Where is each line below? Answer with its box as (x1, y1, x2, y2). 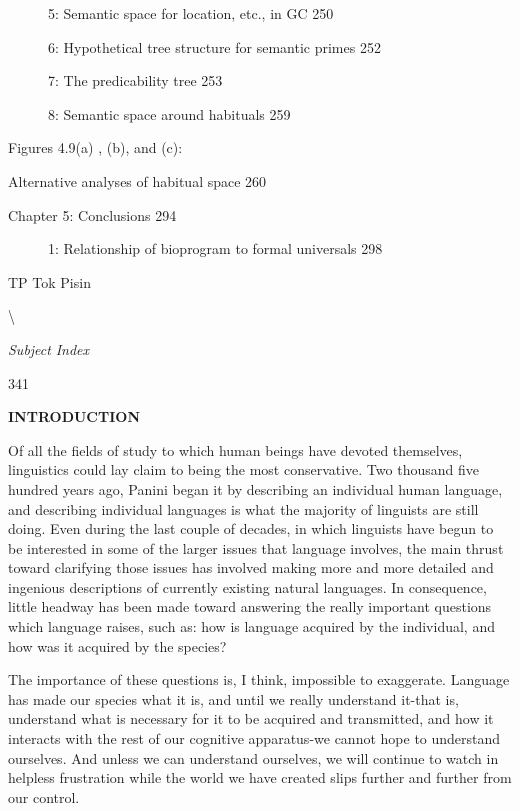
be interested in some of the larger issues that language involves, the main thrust (8, 537, 504, 558)
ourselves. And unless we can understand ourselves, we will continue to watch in (8, 747, 499, 768)
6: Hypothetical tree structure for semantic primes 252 (48, 36, 381, 57)
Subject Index (8, 338, 89, 359)
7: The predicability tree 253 (48, 70, 223, 91)
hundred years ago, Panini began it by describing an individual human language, (8, 478, 503, 499)
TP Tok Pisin (8, 271, 91, 292)
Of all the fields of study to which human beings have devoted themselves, (8, 439, 463, 460)
